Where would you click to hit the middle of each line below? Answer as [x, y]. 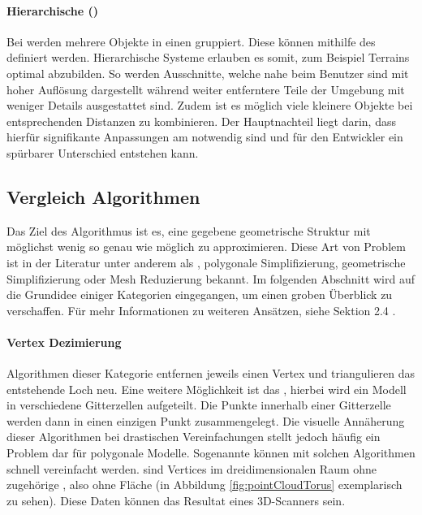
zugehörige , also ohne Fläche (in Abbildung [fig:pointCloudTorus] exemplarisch [205, 485]
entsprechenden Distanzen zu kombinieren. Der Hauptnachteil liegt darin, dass [201, 121]
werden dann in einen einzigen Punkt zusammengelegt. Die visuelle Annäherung [206, 420]
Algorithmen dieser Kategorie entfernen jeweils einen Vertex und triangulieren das [211, 373]
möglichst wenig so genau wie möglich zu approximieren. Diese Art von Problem [206, 247]
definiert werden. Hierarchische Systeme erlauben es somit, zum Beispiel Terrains [208, 57]
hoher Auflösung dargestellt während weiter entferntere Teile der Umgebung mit [206, 89]
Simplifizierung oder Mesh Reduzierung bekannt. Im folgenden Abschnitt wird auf [211, 278]
